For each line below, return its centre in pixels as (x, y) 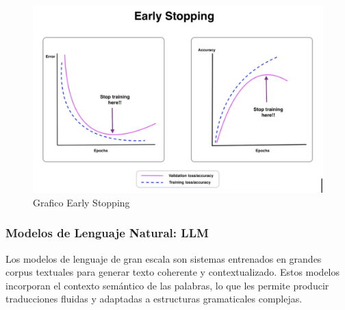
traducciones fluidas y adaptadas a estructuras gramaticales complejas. (154, 299)
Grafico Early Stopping (81, 202)
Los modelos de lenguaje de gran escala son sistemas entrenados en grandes (164, 258)
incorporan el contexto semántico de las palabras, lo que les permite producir (167, 285)
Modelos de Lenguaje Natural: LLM (107, 233)
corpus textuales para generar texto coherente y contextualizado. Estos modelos (173, 272)
